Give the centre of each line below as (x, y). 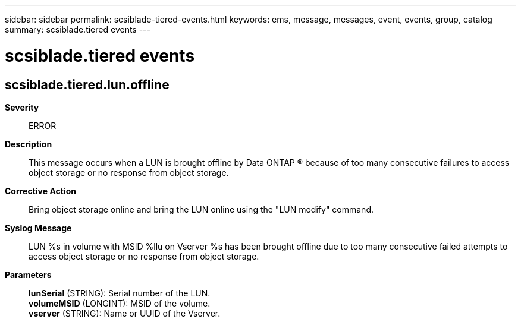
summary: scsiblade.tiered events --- (78, 29)
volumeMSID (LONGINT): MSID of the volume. (120, 303)
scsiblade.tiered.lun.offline (87, 84)
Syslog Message (38, 228)
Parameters (28, 274)
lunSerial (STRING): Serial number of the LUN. (120, 293)
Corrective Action (40, 191)
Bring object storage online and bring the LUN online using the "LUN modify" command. (201, 209)
